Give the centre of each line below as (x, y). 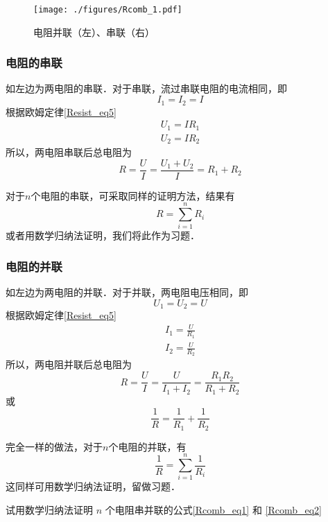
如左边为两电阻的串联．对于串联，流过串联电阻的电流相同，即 (146, 88)
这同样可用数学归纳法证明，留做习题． (93, 486)
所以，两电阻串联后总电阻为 (69, 152)
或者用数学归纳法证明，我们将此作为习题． (103, 235)
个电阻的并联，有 (147, 446)
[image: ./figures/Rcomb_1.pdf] (108, 10)
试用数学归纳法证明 (49, 510)
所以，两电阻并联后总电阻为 (69, 364)
